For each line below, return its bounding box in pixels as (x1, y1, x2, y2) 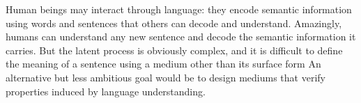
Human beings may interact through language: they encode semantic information (6, 2, 352, 16)
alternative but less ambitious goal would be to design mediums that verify (6, 70, 325, 84)
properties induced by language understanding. (6, 84, 206, 98)
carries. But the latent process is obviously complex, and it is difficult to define (6, 42, 343, 57)
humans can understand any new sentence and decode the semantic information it (6, 29, 356, 44)
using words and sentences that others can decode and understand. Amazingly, (6, 15, 342, 30)
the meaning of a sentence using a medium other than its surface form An (6, 56, 321, 71)
